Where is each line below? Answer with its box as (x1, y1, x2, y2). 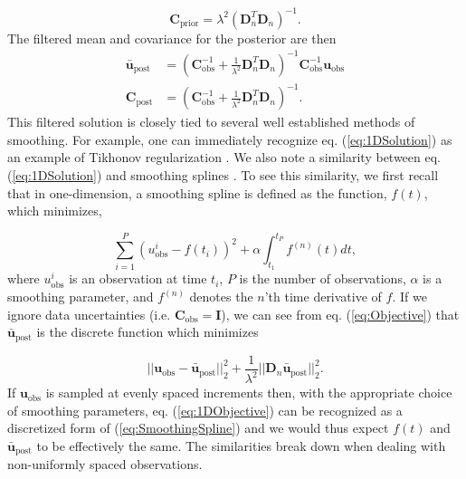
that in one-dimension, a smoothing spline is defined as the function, (7, 183, 387, 202)
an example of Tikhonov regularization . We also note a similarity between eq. (7, 148, 441, 167)
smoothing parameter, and (7, 287, 154, 306)
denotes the (189, 287, 253, 306)
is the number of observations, (239, 269, 406, 288)
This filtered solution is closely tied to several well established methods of (7, 112, 415, 131)
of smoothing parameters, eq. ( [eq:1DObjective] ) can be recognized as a (7, 400, 403, 419)
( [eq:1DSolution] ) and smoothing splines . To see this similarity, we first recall (7, 165, 439, 184)
